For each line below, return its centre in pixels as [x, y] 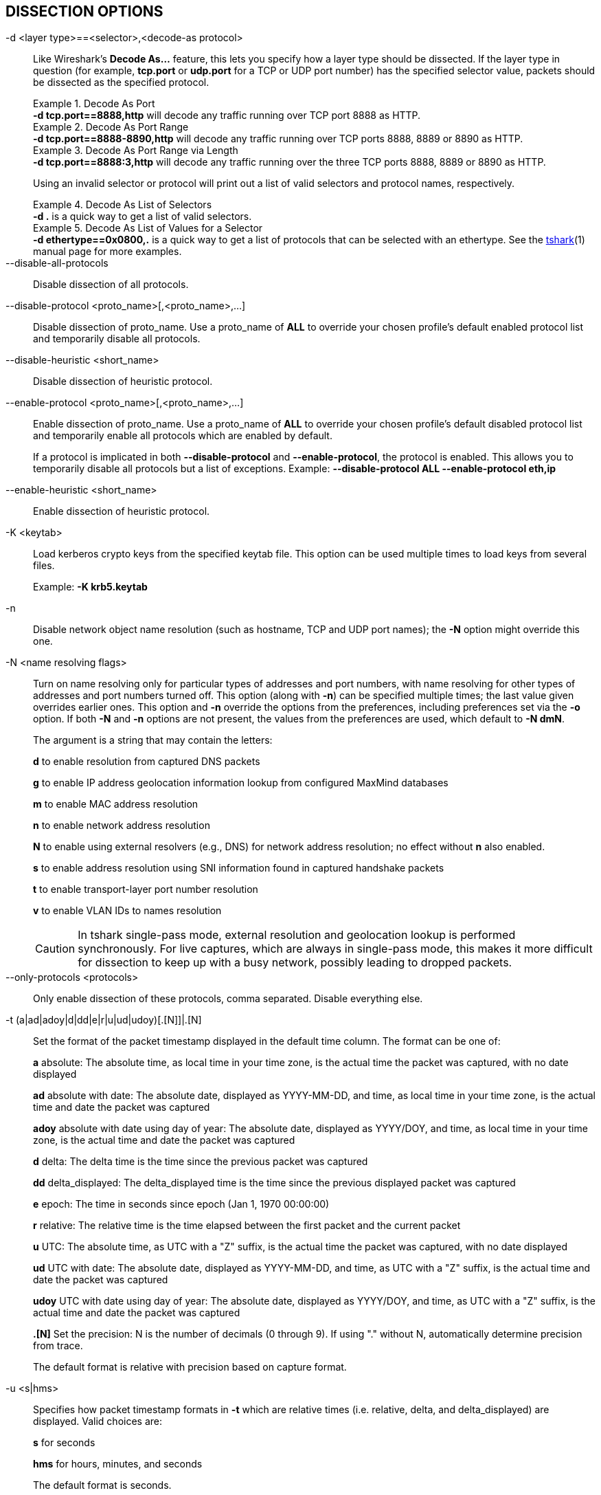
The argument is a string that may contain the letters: [153, 740]
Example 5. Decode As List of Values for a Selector [148, 228]
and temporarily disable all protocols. [117, 339]
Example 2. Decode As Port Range [111, 127]
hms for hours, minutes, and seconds [118, 1464]
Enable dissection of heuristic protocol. [122, 511]
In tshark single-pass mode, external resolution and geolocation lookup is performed [297, 935]
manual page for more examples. [107, 252]
